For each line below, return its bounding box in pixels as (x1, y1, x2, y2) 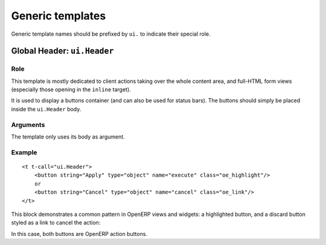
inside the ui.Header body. (11, 105, 81, 113)
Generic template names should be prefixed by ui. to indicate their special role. (11, 30, 211, 38)
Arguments (11, 120, 45, 129)
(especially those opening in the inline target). (11, 86, 131, 93)
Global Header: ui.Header (11, 46, 114, 56)
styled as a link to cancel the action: (11, 219, 101, 226)
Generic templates (11, 9, 106, 22)
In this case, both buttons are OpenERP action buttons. (11, 230, 148, 237)
